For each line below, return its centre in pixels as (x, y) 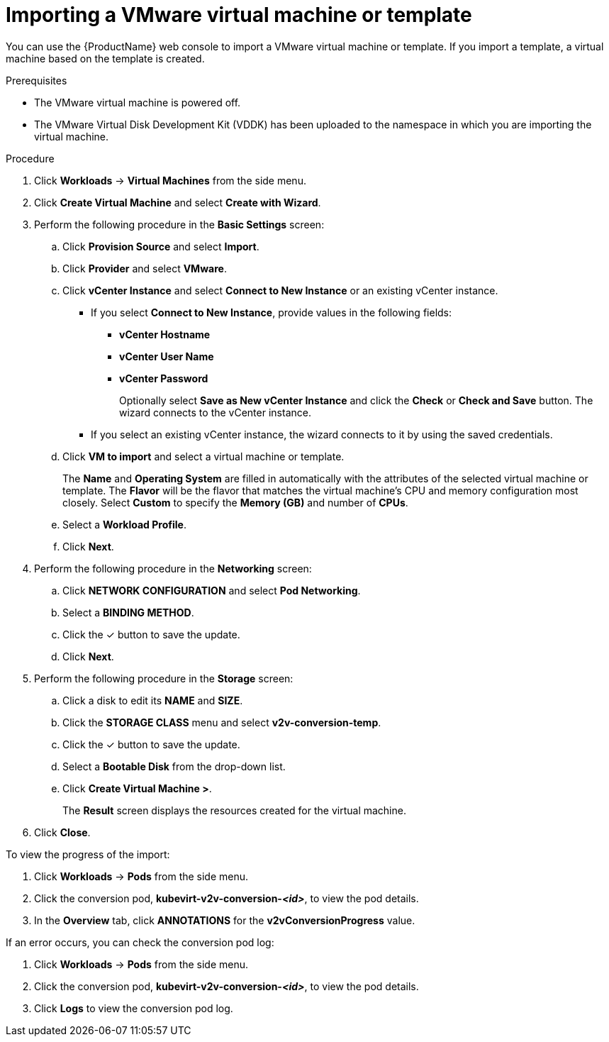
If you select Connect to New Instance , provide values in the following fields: (272, 312)
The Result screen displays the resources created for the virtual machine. (234, 810)
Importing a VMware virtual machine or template (239, 15)
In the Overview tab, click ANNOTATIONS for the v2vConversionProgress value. (225, 920)
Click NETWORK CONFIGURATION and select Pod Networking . (212, 590)
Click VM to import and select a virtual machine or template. (203, 456)
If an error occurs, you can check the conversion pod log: (140, 942)
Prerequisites (37, 80)
